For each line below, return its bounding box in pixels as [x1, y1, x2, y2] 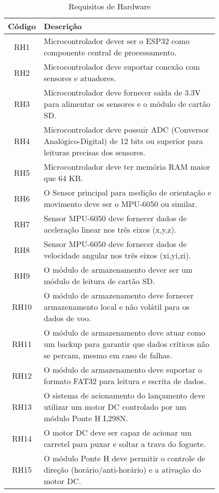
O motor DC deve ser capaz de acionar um [43, 427, 192, 438]
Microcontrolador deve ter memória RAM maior [43, 161, 210, 172]
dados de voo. [43, 312, 91, 324]
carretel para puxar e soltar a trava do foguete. [43, 438, 206, 449]
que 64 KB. [43, 172, 83, 184]
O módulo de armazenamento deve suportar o [43, 364, 202, 375]
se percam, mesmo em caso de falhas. [43, 349, 172, 361]
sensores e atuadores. [43, 72, 116, 84]
